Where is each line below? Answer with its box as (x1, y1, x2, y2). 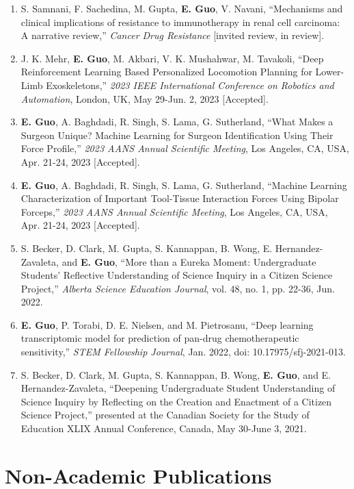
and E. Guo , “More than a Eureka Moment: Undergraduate (62, 254, 316, 268)
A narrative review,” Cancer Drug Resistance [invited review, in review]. (21, 28, 325, 42)
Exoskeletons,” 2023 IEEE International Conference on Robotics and (46, 77, 334, 92)
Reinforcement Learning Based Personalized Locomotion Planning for (21, 64, 312, 79)
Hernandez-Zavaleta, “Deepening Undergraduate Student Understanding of (21, 381, 336, 395)
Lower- (315, 64, 344, 79)
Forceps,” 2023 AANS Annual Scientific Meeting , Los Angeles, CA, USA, (21, 204, 328, 218)
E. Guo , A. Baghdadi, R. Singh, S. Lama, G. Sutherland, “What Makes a (21, 114, 333, 129)
